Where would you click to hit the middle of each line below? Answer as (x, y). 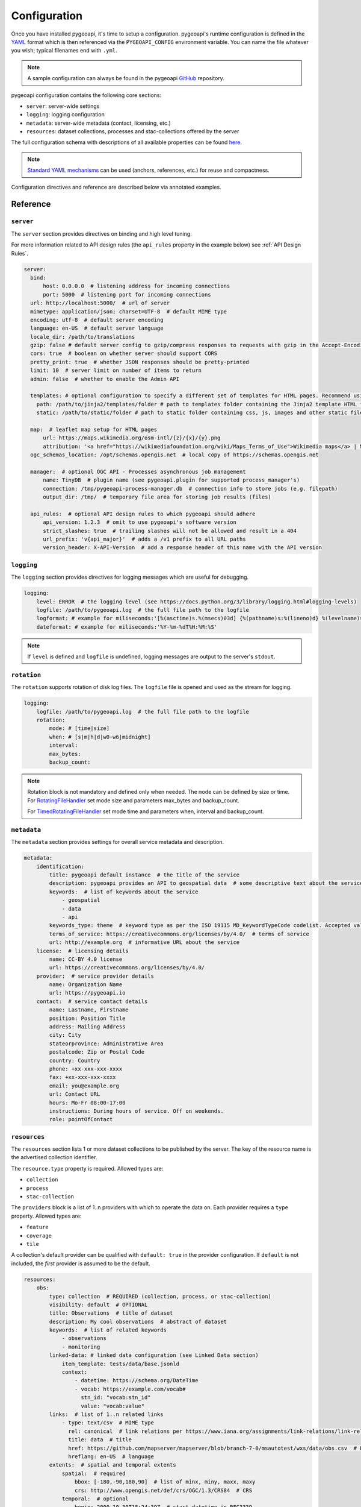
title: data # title (100, 1440)
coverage (39, 1235)
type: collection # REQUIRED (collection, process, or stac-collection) (160, 1296)
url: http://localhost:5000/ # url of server (100, 303)
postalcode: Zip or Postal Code (97, 1052)
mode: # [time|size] (79, 728)
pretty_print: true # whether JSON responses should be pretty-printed (140, 362)
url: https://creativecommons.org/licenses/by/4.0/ (127, 968)
